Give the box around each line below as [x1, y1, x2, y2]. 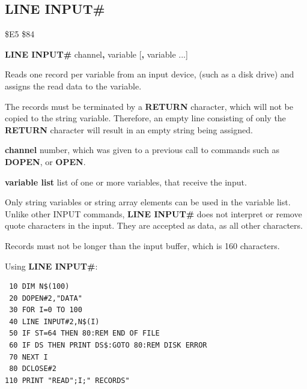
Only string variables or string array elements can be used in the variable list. [5, 196, 291, 208]
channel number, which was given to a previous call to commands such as [5, 143, 279, 156]
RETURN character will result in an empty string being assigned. [5, 123, 253, 136]
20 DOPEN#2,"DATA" [9, 294, 82, 303]
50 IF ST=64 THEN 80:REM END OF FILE [9, 329, 160, 338]
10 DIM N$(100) [9, 282, 70, 291]
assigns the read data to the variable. [5, 79, 142, 92]
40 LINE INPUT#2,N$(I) [9, 317, 100, 326]
